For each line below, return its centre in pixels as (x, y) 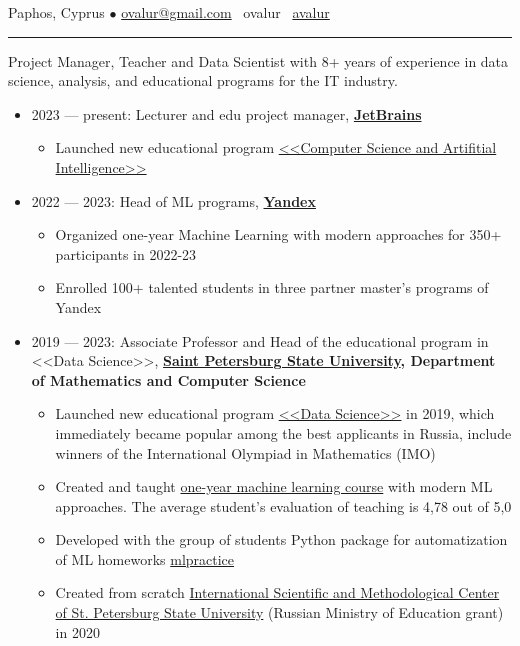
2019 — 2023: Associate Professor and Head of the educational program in (260, 340)
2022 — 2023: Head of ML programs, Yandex (173, 200)
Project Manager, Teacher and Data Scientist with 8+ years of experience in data (258, 60)
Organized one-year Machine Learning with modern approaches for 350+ (278, 234)
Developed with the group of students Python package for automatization (281, 539)
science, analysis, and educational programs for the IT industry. (203, 80)
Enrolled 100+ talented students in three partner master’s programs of (272, 287)
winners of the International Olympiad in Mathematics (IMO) (245, 452)
